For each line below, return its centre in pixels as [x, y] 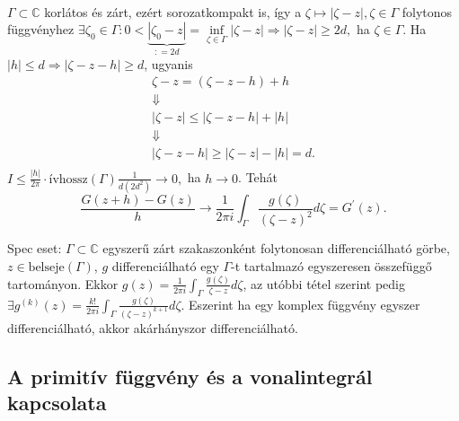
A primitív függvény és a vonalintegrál [190, 376]
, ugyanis [168, 63]
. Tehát [258, 177]
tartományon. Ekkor [63, 283]
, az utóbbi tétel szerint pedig [324, 283]
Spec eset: [35, 248]
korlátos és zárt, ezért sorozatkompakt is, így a [173, 11]
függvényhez [41, 29]
